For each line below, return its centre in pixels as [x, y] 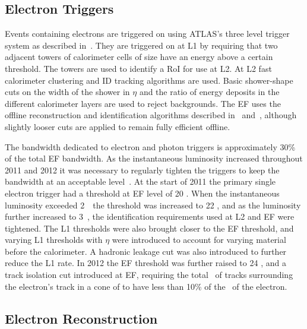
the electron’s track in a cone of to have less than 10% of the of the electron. [146, 286]
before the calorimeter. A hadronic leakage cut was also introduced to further [146, 251]
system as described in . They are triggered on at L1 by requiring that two [141, 45]
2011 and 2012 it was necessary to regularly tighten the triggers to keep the [142, 170]
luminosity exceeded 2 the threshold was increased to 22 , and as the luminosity [153, 205]
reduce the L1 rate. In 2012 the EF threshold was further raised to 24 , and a [145, 263]
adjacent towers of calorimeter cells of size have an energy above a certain [139, 57]
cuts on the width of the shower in [67, 92]
